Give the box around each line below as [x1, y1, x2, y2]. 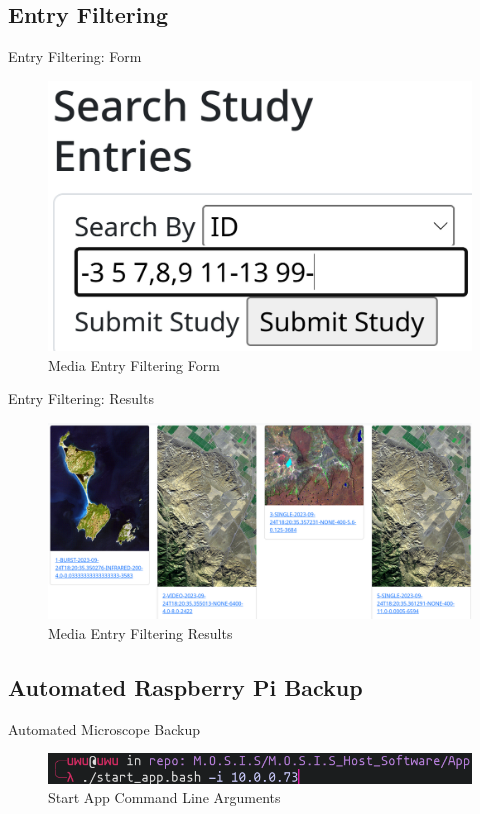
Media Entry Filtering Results [48, 622, 233, 643]
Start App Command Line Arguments [48, 787, 281, 808]
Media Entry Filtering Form [48, 354, 220, 375]
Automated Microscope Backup [8, 718, 201, 739]
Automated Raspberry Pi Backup [8, 671, 363, 702]
